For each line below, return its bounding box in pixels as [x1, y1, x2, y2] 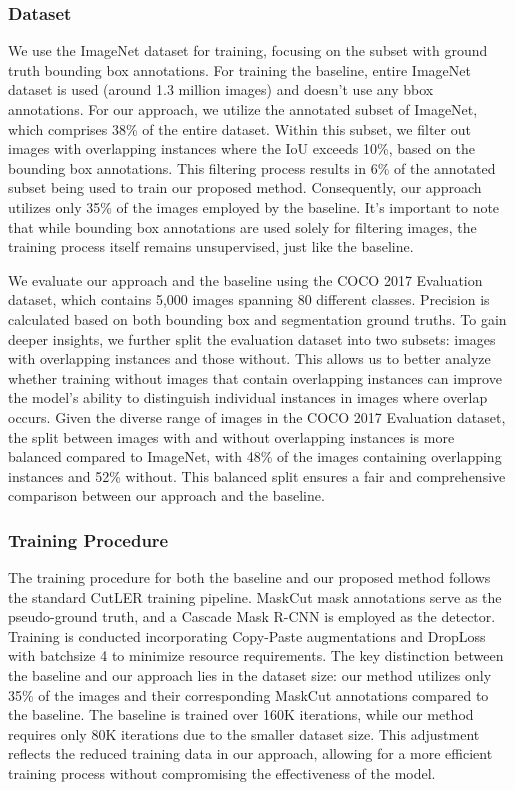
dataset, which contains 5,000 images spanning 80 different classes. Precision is [8, 289, 490, 310]
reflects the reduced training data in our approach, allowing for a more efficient [8, 743, 493, 764]
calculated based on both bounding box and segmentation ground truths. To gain [8, 308, 507, 329]
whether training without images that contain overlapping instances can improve [8, 367, 502, 388]
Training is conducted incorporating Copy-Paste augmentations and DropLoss [8, 625, 486, 646]
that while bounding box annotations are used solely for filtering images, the [8, 216, 477, 237]
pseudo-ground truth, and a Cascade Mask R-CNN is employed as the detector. [8, 606, 496, 627]
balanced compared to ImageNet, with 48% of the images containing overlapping [8, 446, 502, 467]
